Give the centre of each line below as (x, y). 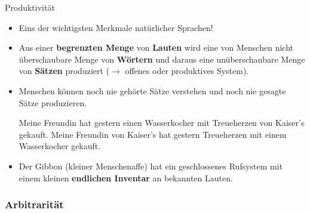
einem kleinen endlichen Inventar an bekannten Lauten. (126, 177)
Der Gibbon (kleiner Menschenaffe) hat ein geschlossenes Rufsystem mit (151, 166)
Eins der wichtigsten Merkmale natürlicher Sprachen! (116, 27)
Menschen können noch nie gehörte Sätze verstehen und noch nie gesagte (152, 90)
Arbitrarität (34, 204)
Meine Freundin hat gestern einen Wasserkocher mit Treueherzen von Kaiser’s (162, 123)
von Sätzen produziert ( (64, 71)
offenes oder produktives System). (187, 71)
